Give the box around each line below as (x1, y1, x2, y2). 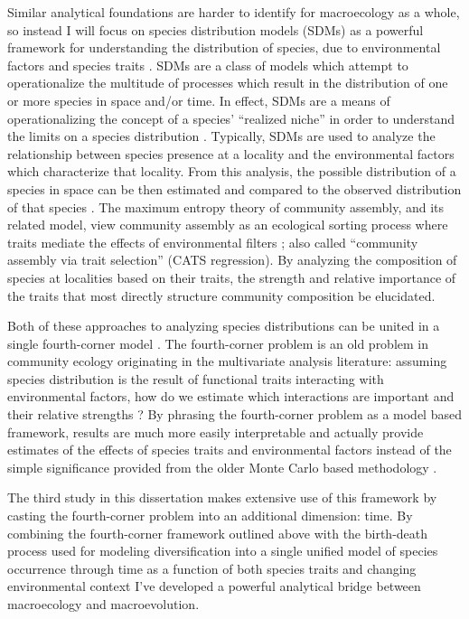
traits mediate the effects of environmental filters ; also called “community (7, 232, 418, 251)
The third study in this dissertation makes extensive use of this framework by (7, 488, 437, 507)
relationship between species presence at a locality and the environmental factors (7, 144, 455, 163)
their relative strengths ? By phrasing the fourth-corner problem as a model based (7, 405, 462, 424)
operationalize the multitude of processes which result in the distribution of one (7, 73, 448, 92)
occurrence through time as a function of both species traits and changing (7, 558, 417, 577)
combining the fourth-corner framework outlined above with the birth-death (7, 523, 428, 542)
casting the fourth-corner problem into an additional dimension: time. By (7, 506, 413, 525)
